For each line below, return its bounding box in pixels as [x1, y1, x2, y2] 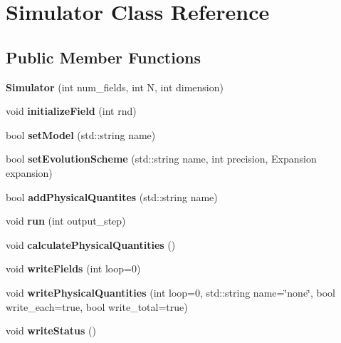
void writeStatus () [6, 323, 96, 338]
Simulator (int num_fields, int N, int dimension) [6, 79, 224, 94]
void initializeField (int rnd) [6, 103, 137, 118]
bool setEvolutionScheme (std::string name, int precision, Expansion [6, 151, 317, 166]
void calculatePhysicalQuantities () [6, 237, 176, 252]
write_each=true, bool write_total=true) [6, 299, 188, 314]
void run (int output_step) [6, 213, 126, 228]
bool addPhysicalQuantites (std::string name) [6, 189, 218, 204]
